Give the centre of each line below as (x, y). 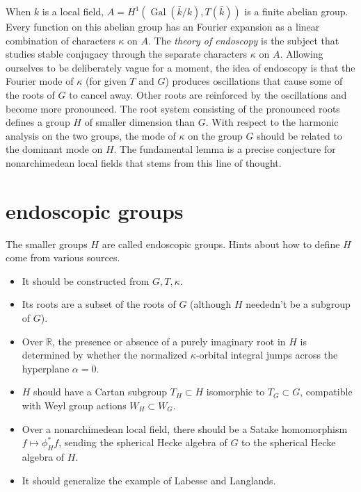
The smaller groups (47, 244)
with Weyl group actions (74, 405)
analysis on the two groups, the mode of (91, 135)
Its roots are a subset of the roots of (99, 304)
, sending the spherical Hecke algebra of (143, 442)
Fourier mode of (40, 81)
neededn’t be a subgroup (298, 304)
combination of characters (61, 40)
